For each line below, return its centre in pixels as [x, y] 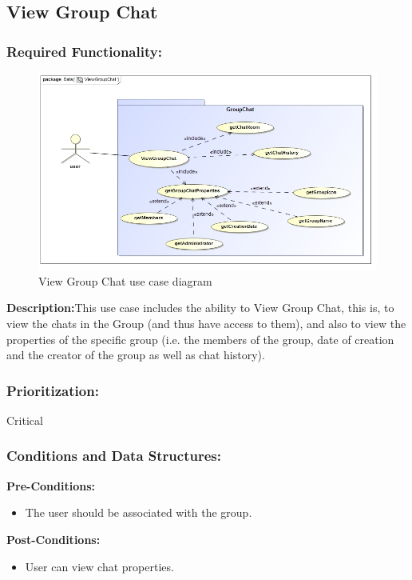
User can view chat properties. [99, 566]
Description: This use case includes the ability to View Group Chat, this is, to [200, 308]
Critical [25, 420]
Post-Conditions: [53, 539]
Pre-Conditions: [51, 485]
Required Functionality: [84, 51]
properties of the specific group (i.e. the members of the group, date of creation [200, 339]
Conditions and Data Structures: [114, 456]
